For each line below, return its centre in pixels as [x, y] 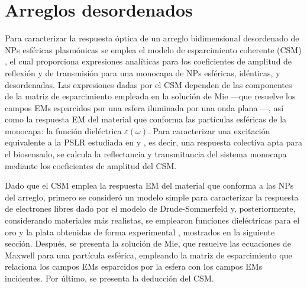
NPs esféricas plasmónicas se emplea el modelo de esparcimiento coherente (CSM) [153, 49]
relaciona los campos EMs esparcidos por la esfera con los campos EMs [134, 266]
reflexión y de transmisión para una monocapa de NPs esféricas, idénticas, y [143, 72]
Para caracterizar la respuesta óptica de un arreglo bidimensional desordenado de [152, 38]
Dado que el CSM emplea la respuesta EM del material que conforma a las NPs [149, 185]
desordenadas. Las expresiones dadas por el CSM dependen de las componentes [148, 84]
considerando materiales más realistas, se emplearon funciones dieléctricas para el [152, 220]
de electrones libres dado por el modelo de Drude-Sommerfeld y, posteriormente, [150, 208]
